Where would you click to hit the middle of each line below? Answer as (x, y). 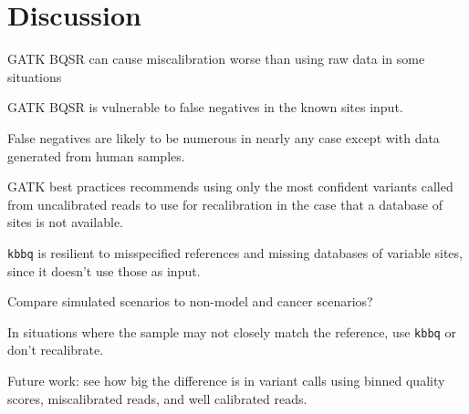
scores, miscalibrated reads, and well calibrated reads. (157, 398)
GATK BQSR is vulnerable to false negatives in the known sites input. (205, 107)
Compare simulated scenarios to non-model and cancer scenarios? (190, 301)
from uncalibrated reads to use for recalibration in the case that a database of (225, 204)
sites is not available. (65, 222)
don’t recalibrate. (56, 350)
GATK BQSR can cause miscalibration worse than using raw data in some (216, 59)
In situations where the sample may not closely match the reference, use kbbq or (232, 331)
